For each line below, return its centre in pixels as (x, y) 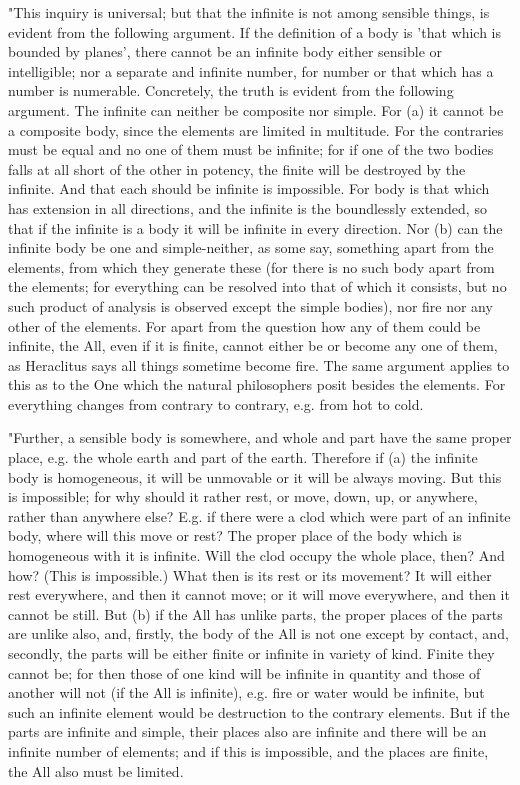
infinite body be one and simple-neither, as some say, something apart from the (251, 247)
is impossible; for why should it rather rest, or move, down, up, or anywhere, (243, 496)
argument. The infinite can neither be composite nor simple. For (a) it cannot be (256, 109)
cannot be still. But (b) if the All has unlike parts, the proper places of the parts (255, 613)
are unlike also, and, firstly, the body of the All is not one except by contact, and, (258, 633)
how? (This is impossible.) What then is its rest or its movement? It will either (250, 574)
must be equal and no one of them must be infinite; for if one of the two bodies (251, 149)
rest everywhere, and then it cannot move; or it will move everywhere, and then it (259, 594)
